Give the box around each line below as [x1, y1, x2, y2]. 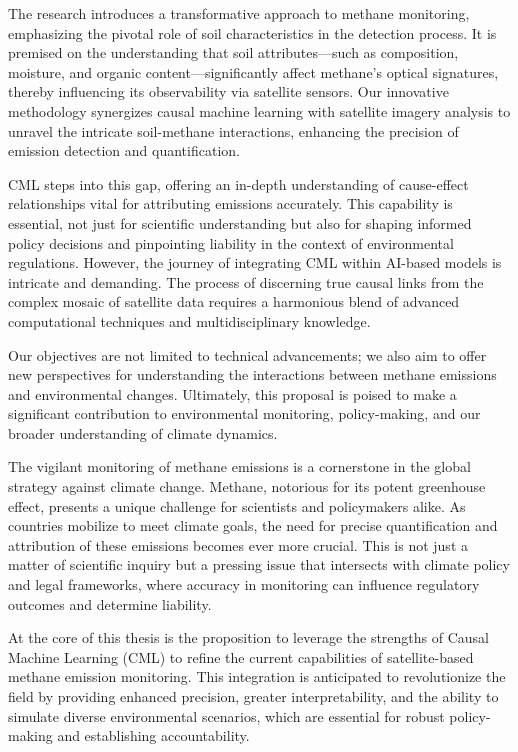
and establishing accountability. [57, 725, 250, 746]
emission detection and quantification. [8, 140, 240, 161]
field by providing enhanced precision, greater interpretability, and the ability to [8, 686, 499, 706]
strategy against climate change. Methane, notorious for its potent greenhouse [8, 476, 486, 497]
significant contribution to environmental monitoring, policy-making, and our [8, 403, 481, 424]
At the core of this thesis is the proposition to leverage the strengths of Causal [8, 627, 490, 648]
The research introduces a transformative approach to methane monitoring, [8, 3, 470, 23]
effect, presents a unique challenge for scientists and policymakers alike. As [8, 495, 466, 516]
